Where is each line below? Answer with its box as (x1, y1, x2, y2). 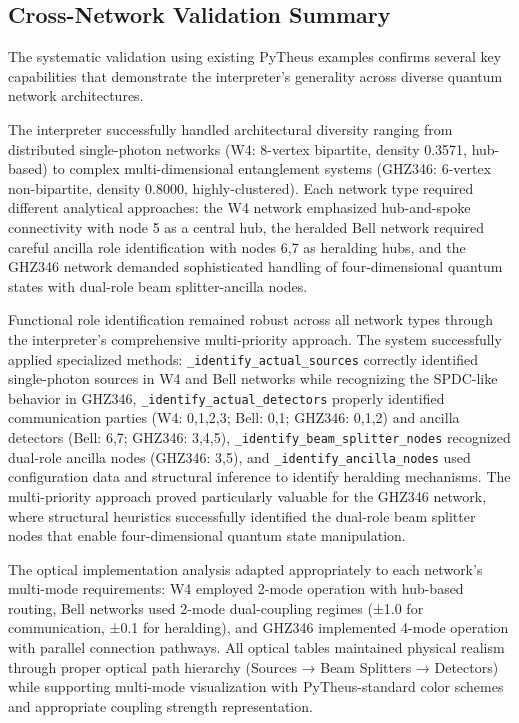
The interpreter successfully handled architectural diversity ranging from (8, 118, 453, 139)
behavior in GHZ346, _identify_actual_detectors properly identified (8, 387, 445, 408)
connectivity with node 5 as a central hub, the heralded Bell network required (8, 216, 485, 237)
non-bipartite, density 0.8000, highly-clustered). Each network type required (8, 177, 474, 198)
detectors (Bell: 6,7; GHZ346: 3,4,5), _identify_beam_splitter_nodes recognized (8, 427, 511, 448)
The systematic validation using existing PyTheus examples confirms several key (8, 46, 502, 67)
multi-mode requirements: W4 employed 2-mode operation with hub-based (8, 578, 464, 599)
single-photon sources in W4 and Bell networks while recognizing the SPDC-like (8, 368, 498, 389)
